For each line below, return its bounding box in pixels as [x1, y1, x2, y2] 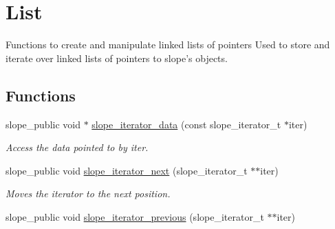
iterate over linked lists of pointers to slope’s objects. [6, 50, 228, 65]
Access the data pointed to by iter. [6, 140, 149, 155]
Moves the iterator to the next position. [6, 186, 171, 201]
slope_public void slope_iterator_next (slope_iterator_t [6, 163, 248, 177]
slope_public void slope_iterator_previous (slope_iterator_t [6, 209, 264, 223]
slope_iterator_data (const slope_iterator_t [91, 117, 281, 131]
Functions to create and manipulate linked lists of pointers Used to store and [6, 37, 330, 52]
